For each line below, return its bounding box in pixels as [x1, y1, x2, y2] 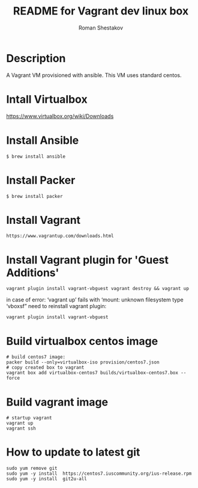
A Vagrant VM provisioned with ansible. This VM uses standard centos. [6, 71, 182, 79]
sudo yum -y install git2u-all [6, 476, 87, 482]
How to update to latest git [6, 445, 140, 459]
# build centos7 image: [6, 354, 66, 360]
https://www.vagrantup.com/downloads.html [6, 233, 114, 239]
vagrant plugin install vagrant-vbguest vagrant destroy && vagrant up [6, 286, 189, 292]
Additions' [6, 266, 59, 279]
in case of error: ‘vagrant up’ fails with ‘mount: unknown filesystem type [6, 296, 184, 303]
